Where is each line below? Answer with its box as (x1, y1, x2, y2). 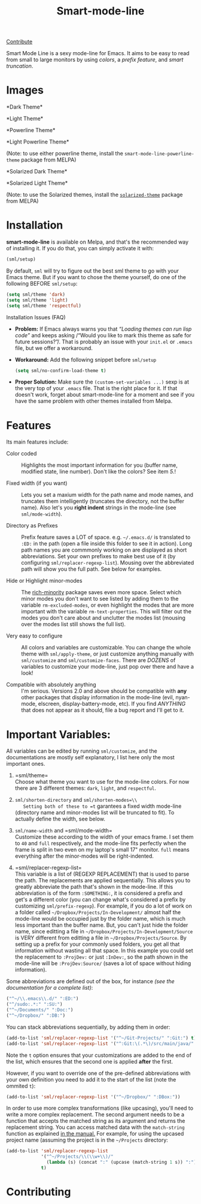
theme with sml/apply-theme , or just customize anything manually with (21, 650, 194, 658)
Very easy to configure (6, 632, 63, 640)
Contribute (6, 38, 33, 46)
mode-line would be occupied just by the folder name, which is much (14, 915, 186, 923)
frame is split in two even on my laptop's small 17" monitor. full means (14, 846, 190, 853)
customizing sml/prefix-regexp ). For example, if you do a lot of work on (14, 902, 193, 910)
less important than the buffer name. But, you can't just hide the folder (14, 921, 188, 929)
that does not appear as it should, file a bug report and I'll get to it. (21, 706, 184, 714)
